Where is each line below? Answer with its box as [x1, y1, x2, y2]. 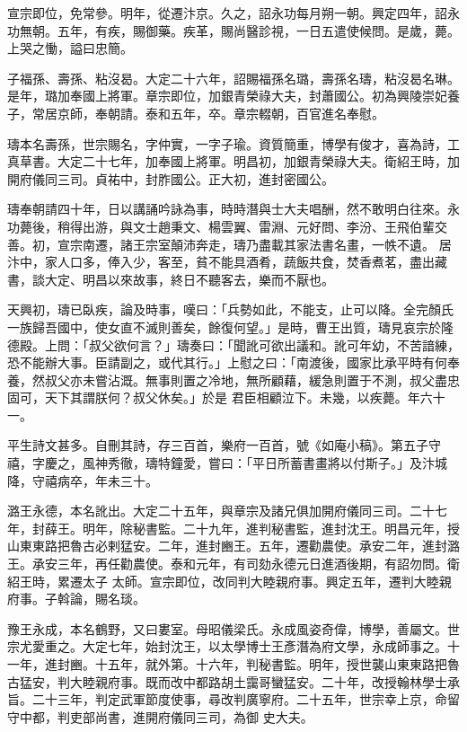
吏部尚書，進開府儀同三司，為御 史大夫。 [69, 707, 313, 726]
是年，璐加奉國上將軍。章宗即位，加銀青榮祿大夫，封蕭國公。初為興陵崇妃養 [7, 86, 460, 105]
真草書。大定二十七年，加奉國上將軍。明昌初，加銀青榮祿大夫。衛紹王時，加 [7, 152, 460, 171]
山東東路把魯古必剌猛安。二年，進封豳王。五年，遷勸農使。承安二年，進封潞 [7, 536, 460, 555]
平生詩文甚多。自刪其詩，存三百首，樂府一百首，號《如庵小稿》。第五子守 [7, 436, 441, 454]
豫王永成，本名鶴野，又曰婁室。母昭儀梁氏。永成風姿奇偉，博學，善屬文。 [7, 619, 447, 638]
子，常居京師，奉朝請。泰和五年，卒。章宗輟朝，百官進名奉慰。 [7, 103, 384, 122]
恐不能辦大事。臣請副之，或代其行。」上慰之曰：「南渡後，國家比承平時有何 [7, 353, 447, 372]
